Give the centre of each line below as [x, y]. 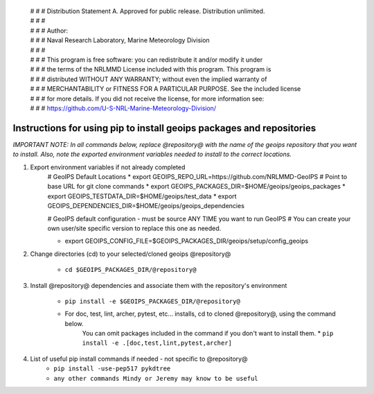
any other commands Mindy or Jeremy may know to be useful [156, 378]
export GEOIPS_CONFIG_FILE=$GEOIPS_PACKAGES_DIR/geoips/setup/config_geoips [186, 241]
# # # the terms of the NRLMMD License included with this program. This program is [151, 69]
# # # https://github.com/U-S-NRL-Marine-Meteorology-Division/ [123, 108]
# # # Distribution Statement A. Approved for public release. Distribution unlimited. [148, 11]
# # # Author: [49, 31]
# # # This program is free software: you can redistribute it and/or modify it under [146, 60]
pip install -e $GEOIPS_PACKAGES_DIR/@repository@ [152, 301]
